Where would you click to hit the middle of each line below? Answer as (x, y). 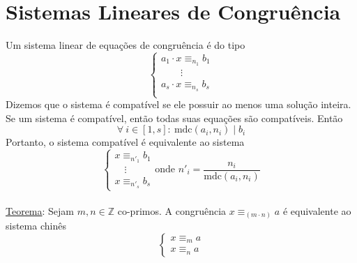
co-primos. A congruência (172, 210)
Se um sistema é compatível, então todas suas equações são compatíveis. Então (174, 118)
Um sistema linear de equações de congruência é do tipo (126, 45)
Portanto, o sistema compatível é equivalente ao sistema (125, 142)
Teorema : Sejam (40, 210)
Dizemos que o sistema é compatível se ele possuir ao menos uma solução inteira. (178, 104)
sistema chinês (36, 226)
